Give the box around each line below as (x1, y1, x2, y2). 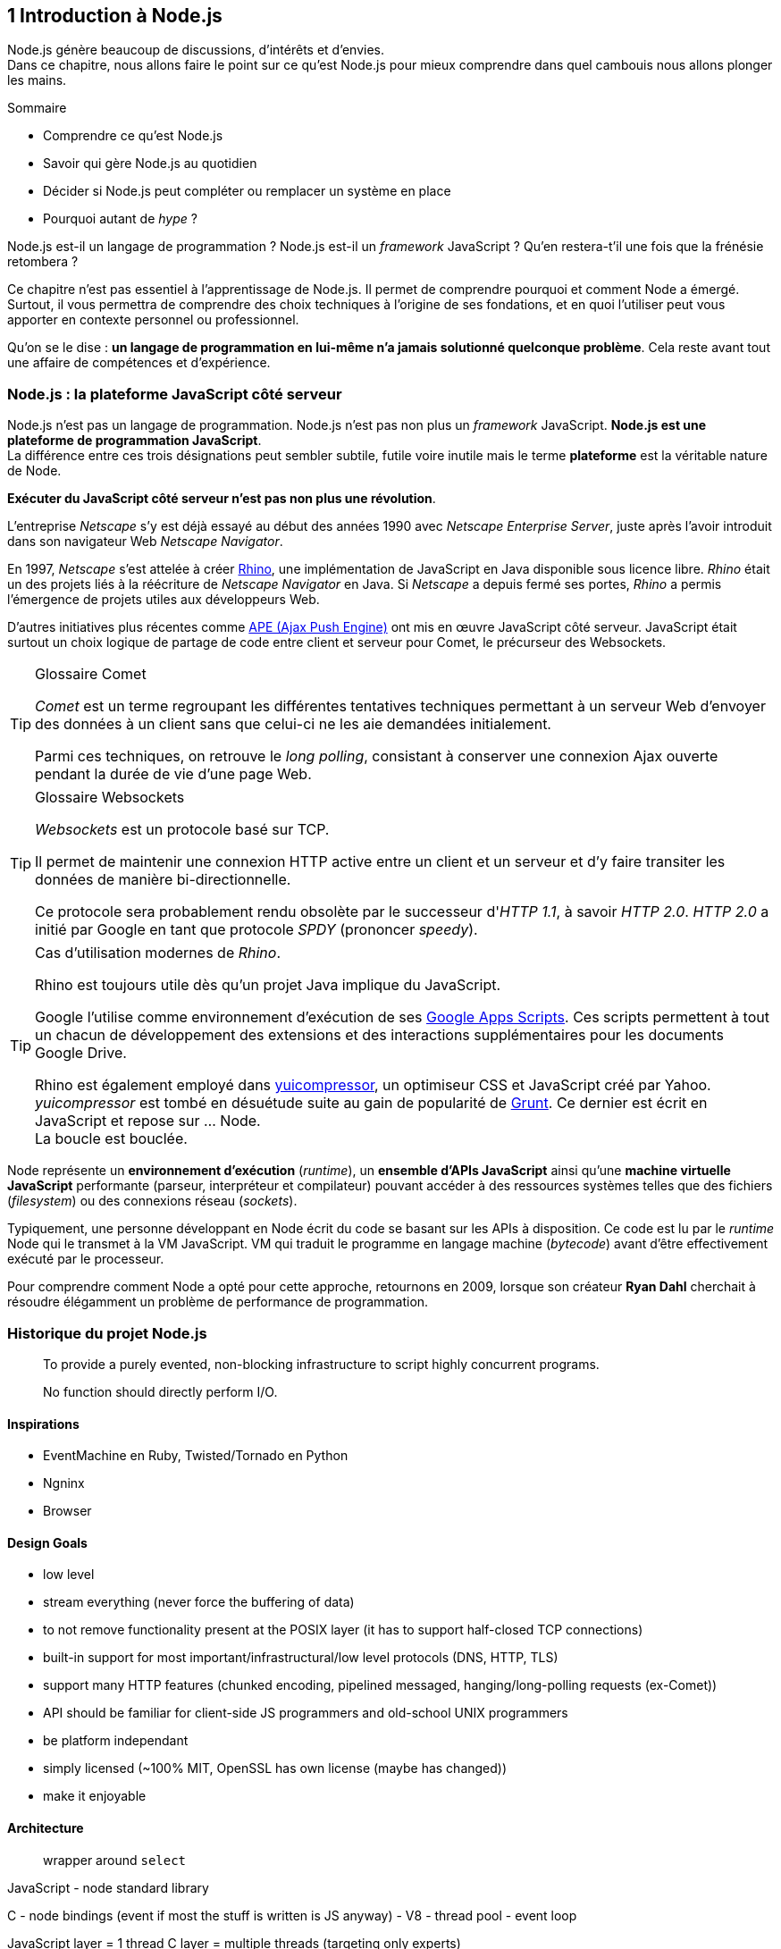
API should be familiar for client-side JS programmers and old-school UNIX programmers (43, 1705, 568, 1721)
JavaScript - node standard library (7, 1879, 209, 1895)
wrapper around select (43, 1852, 187, 1868)
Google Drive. (35, 1044, 127, 1063)
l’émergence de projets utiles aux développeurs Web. (7, 592, 320, 608)
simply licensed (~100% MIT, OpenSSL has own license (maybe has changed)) (43, 1760, 508, 1777)
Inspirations (7, 1416, 80, 1432)
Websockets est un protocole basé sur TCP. (35, 820, 330, 839)
